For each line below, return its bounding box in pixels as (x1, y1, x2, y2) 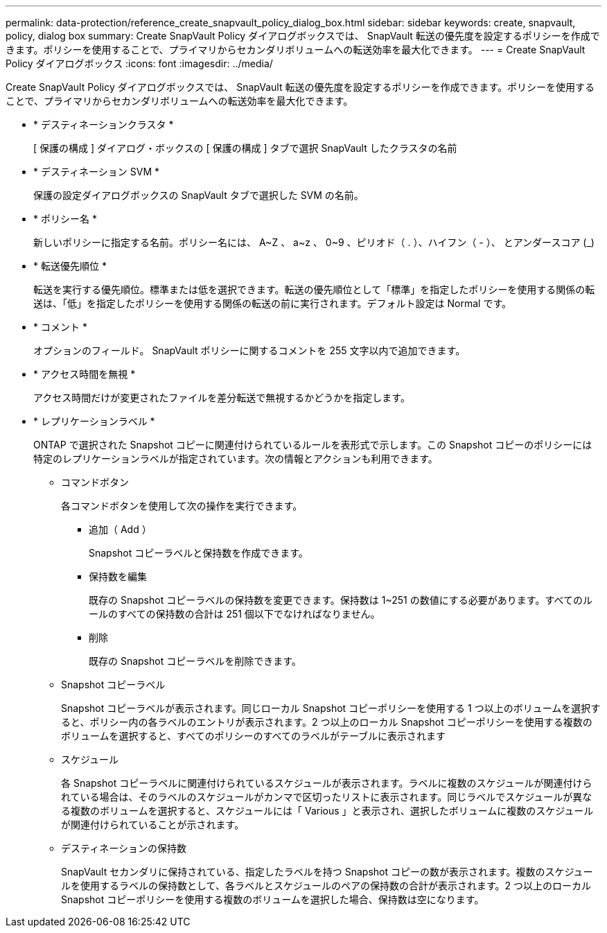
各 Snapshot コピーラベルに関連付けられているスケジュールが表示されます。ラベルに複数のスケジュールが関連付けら (61, 777, 592, 789)
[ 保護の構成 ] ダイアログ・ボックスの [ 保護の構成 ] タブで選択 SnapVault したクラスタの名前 (33, 142, 457, 154)
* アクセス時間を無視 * (33, 368, 136, 380)
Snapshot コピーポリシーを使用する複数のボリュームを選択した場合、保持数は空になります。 (61, 893, 484, 905)
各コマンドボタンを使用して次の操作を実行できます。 (61, 500, 303, 512)
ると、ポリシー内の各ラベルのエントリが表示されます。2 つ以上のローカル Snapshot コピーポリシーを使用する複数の (61, 716, 592, 728)
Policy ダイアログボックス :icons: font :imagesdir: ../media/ (6, 58, 273, 69)
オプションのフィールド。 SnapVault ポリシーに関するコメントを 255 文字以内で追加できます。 (33, 345, 466, 356)
